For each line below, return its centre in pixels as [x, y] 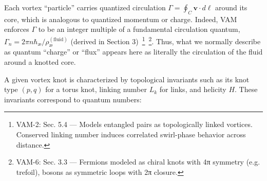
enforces [17, 29]
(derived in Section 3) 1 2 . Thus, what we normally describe [166, 40]
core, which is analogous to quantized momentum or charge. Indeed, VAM [121, 19]
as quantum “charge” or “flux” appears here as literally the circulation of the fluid [133, 52]
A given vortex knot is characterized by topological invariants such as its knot [127, 79]
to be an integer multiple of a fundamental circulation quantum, [139, 29]
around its [231, 7]
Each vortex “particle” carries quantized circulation [85, 7]
